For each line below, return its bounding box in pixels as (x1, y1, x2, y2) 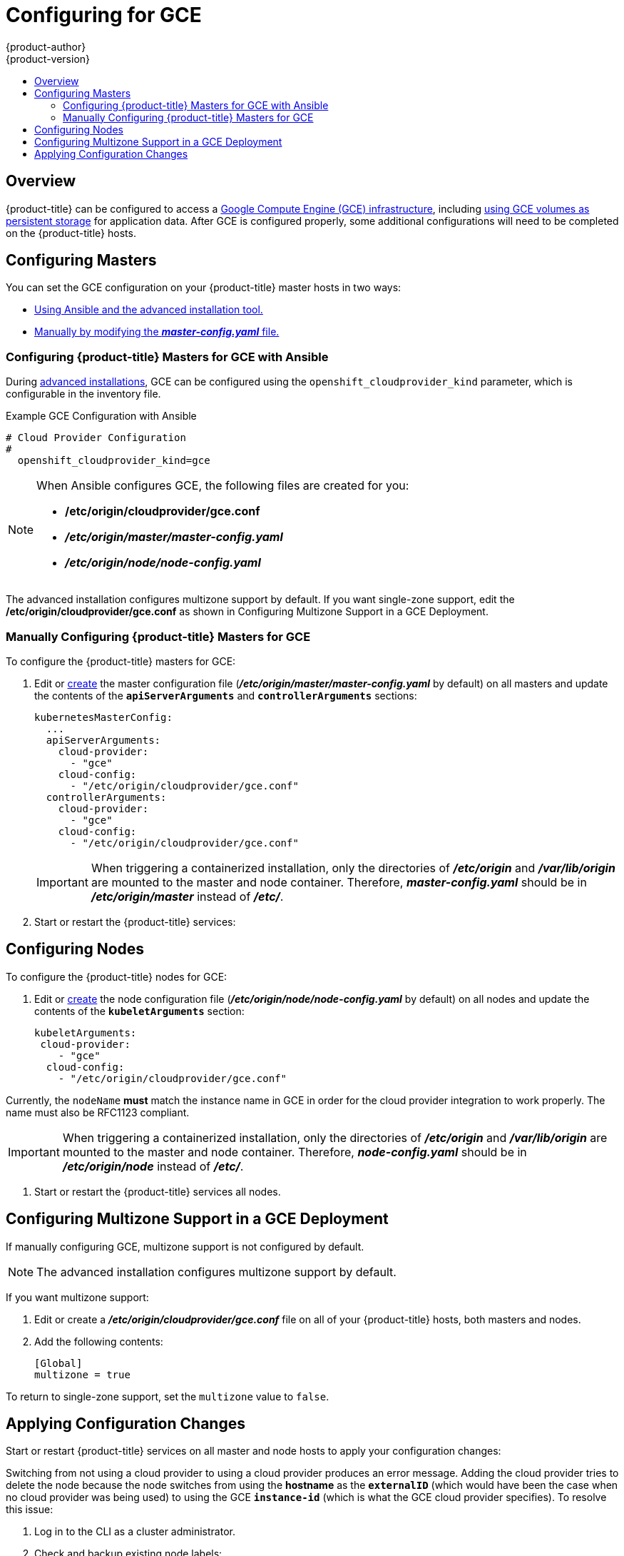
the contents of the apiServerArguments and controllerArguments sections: (34, 689, 417, 702)
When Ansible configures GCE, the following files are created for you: (36, 478, 409, 493)
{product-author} (6, 40, 86, 53)
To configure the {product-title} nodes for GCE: (6, 970, 227, 983)
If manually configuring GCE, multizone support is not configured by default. (6, 1240, 364, 1253)
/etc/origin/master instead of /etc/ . (91, 889, 284, 904)
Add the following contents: (34, 1335, 163, 1348)
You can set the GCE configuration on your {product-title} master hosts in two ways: (6, 281, 401, 294)
